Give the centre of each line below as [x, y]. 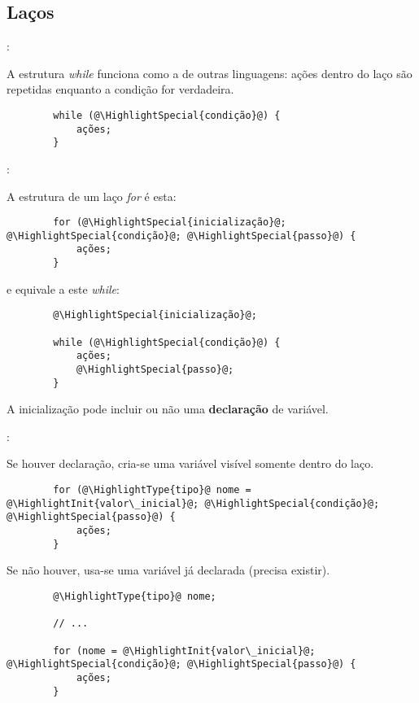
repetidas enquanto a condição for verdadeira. [120, 89]
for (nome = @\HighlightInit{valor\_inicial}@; [184, 651]
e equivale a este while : [63, 288]
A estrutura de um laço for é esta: [92, 196]
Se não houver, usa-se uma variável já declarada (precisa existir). [168, 570]
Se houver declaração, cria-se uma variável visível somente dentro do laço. [190, 463]
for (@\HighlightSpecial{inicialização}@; [170, 223]
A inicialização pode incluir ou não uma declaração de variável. [168, 409]
